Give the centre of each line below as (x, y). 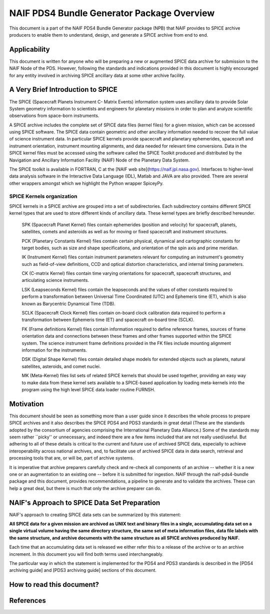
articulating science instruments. (55, 280)
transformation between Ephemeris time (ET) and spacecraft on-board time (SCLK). (108, 320)
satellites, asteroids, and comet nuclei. (61, 366)
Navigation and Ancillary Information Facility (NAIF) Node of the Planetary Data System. (99, 160)
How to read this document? (54, 585)
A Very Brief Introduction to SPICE (63, 90)
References (27, 601)
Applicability (29, 49)
